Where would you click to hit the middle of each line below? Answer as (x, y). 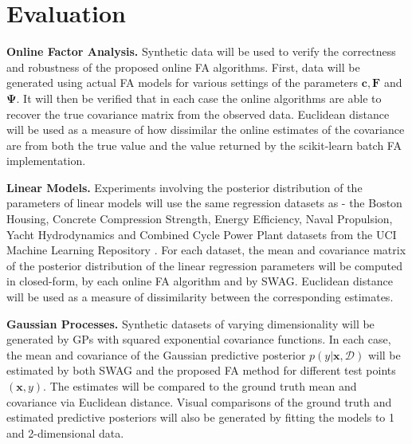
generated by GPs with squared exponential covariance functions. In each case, (199, 339)
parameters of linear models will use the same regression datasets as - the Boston (204, 203)
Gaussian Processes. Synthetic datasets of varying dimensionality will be (190, 323)
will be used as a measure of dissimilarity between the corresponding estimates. (200, 297)
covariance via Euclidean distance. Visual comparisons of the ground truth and (199, 401)
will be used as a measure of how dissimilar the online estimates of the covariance (206, 130)
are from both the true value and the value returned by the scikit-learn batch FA (204, 145)
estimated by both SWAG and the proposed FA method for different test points (201, 370)
